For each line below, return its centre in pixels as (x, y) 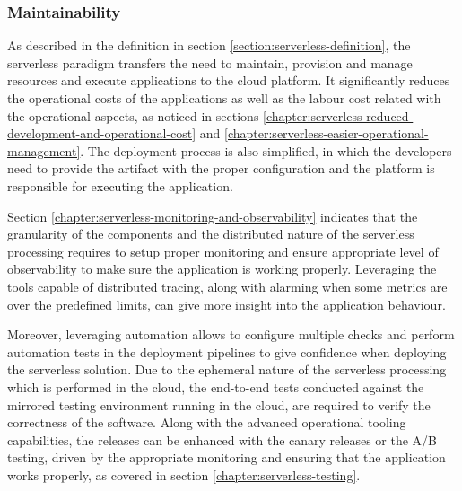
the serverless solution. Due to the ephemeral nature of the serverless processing (227, 369)
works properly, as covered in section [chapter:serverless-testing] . (184, 474)
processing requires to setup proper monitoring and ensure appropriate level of (223, 251)
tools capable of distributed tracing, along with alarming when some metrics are (227, 286)
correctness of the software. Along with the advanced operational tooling (207, 422)
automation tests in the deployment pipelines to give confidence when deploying (227, 351)
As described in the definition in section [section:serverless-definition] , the (209, 45)
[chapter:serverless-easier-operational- (327, 133)
